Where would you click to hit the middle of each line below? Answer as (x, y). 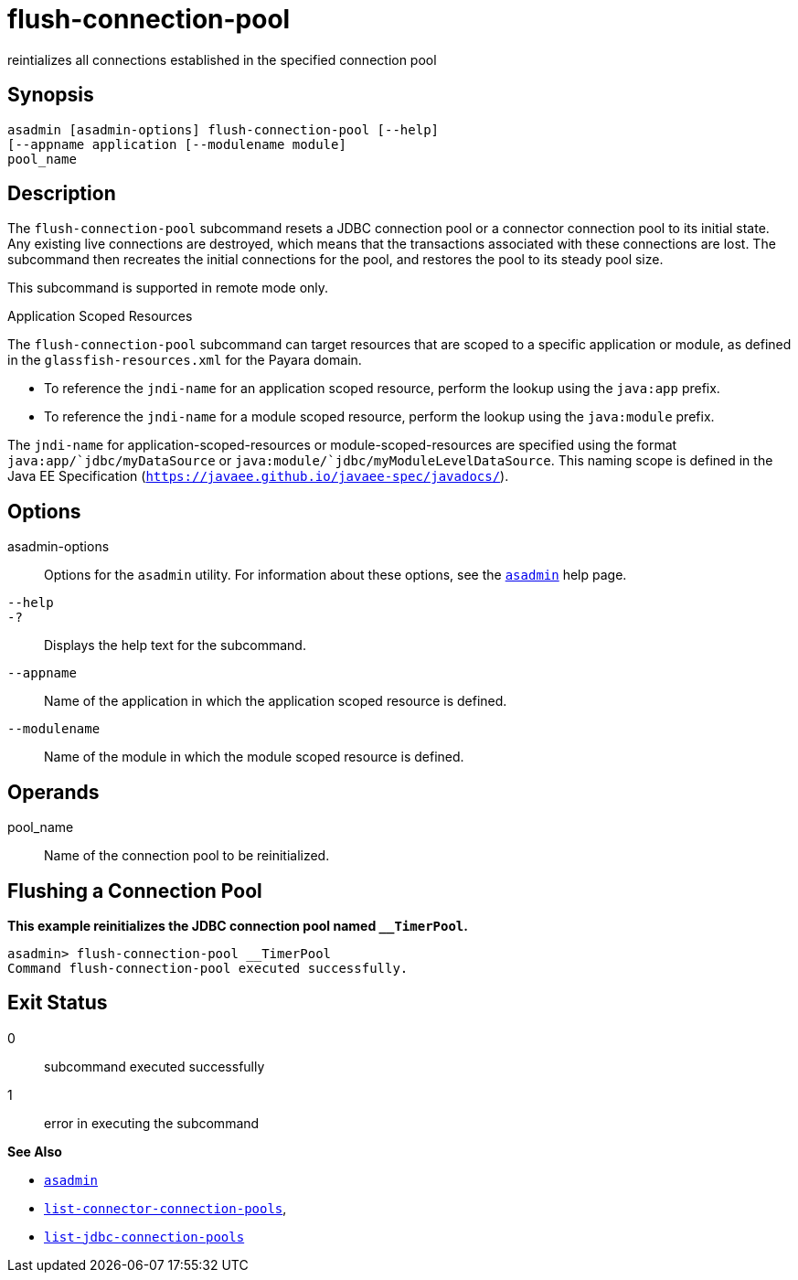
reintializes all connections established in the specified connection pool (222, 59)
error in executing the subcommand (152, 1123)
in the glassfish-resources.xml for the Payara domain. (185, 360)
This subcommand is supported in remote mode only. (168, 288)
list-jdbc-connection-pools (144, 1237)
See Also (35, 1151)
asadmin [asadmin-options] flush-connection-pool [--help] (223, 129)
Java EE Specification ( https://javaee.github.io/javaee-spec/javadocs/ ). (258, 476)
